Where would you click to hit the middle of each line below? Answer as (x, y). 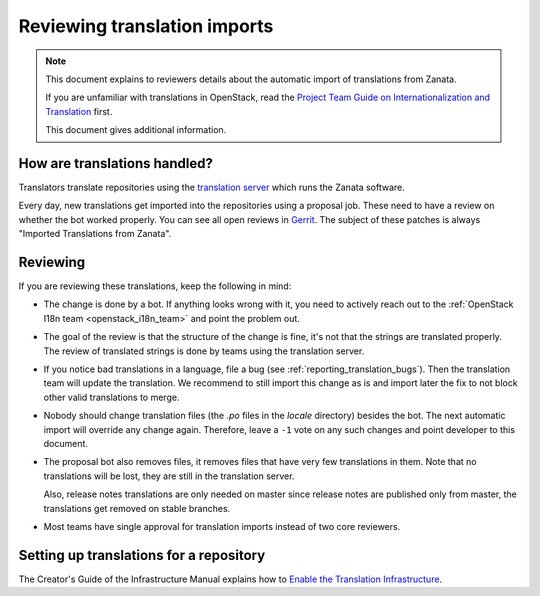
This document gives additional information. (136, 130)
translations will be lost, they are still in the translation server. (169, 476)
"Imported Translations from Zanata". (95, 234)
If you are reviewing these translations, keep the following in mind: (155, 286)
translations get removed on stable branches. (137, 508)
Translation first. (79, 111)
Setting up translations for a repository (142, 555)
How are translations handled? (116, 163)
